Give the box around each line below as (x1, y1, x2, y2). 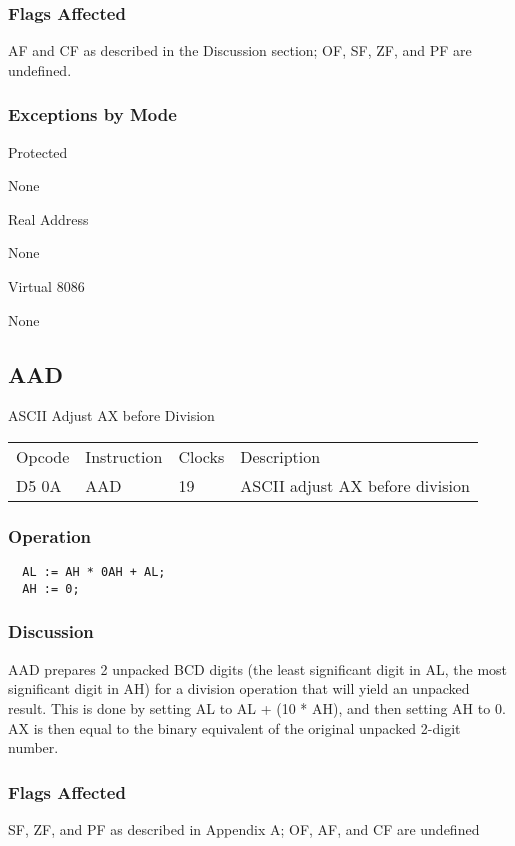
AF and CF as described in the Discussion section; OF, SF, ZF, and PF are (8, 40, 472, 61)
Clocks (178, 444, 225, 468)
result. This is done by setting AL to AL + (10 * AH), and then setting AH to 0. (8, 697, 506, 718)
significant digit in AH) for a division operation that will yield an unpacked (8, 678, 470, 699)
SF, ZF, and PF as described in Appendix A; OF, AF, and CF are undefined (8, 818, 480, 839)
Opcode (16, 444, 70, 468)
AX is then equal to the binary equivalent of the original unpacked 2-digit (8, 717, 461, 738)
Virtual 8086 (8, 276, 85, 296)
